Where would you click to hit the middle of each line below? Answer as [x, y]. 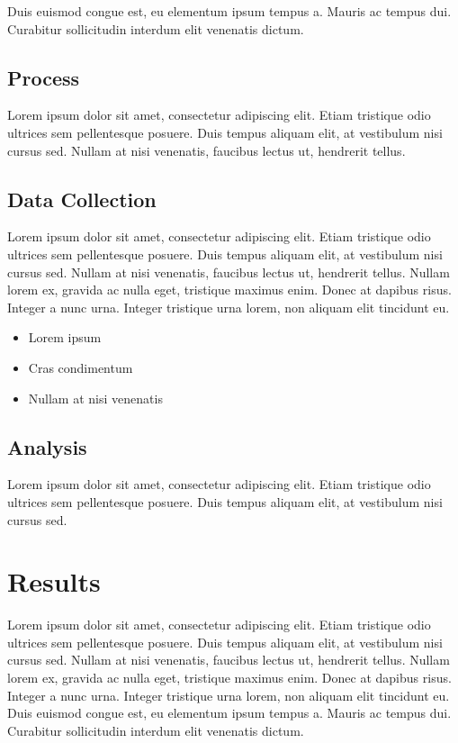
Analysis [47, 446]
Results [54, 581]
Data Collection [82, 199]
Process [44, 77]
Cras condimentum [81, 367]
